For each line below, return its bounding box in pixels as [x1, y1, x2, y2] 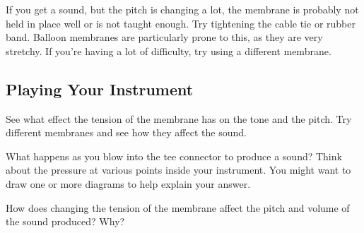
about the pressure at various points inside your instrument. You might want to [6, 162, 351, 177]
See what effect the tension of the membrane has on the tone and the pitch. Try [6, 111, 352, 126]
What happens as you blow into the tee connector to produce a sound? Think [6, 148, 342, 163]
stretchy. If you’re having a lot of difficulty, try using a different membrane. [6, 43, 331, 58]
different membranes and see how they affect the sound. [6, 125, 247, 140]
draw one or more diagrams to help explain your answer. [6, 176, 251, 191]
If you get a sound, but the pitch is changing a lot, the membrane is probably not [6, 2, 359, 16]
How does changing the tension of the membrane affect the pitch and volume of [6, 200, 350, 215]
